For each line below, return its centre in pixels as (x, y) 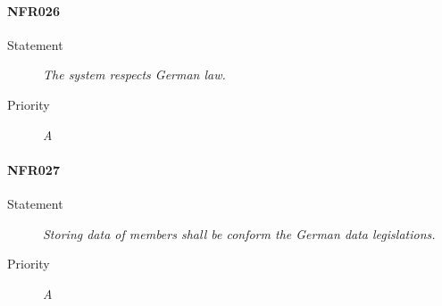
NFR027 (33, 169)
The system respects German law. (134, 74)
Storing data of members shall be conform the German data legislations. (239, 233)
